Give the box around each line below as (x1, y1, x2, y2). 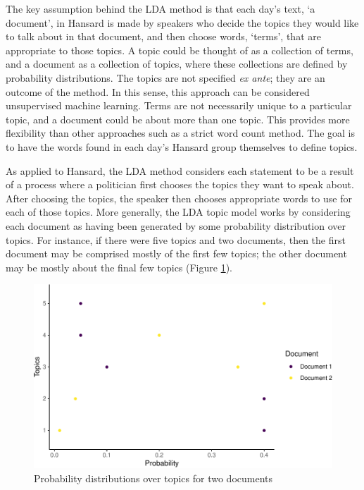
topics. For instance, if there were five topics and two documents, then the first (6, 232, 346, 247)
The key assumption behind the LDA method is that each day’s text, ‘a (6, 1, 315, 16)
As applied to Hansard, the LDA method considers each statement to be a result (6, 163, 354, 178)
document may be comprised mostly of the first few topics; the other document (6, 246, 347, 261)
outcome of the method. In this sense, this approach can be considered (6, 84, 310, 99)
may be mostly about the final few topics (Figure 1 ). (6, 259, 233, 274)
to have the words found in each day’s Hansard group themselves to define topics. (6, 139, 358, 154)
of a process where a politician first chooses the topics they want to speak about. (6, 177, 354, 192)
